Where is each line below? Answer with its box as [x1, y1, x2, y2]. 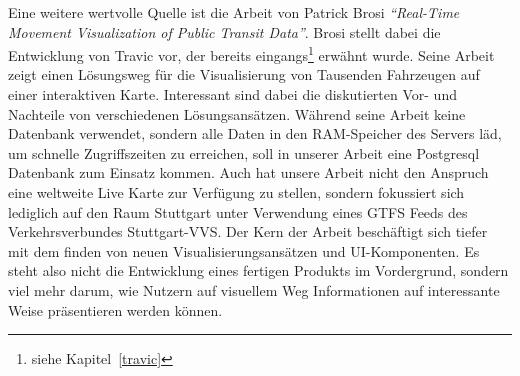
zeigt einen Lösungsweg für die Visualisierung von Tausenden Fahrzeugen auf [8, 64, 480, 85]
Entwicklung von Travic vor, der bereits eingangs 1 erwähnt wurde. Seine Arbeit [8, 42, 495, 65]
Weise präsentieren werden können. [8, 299, 223, 320]
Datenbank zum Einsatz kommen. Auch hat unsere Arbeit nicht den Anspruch [8, 162, 489, 183]
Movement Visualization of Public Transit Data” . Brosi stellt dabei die [8, 21, 441, 42]
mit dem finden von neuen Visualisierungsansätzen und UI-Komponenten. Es [8, 240, 480, 261]
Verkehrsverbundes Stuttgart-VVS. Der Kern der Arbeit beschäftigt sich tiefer [8, 221, 488, 242]
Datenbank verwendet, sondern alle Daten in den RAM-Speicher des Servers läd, [8, 123, 502, 144]
